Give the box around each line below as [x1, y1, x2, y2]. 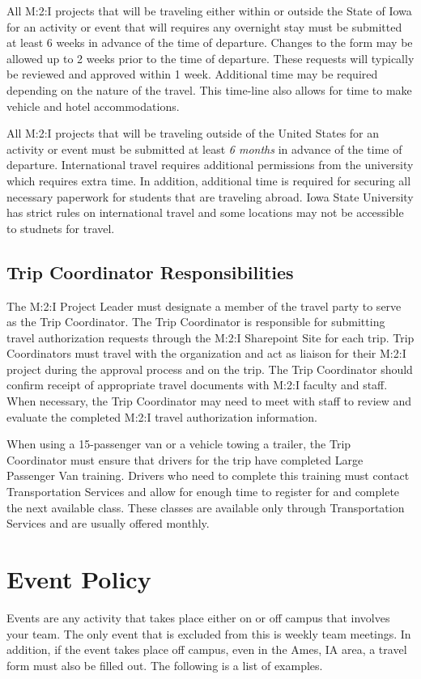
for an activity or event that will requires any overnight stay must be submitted [6, 18, 402, 35]
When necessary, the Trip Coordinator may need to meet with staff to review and [6, 393, 412, 410]
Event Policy [6, 562, 151, 596]
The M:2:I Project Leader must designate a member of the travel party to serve [6, 297, 402, 314]
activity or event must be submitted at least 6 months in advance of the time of [6, 140, 402, 157]
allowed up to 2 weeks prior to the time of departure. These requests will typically [6, 49, 415, 66]
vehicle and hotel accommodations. [6, 97, 180, 114]
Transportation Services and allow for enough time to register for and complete [6, 483, 400, 500]
